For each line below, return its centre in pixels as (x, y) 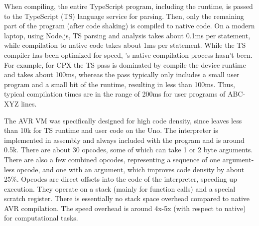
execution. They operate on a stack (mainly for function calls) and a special (120, 188)
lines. (29, 103)
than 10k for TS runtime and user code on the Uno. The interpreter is (111, 130)
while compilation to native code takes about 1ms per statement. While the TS (125, 45)
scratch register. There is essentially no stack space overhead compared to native (127, 198)
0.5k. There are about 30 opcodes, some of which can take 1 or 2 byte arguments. (129, 150)
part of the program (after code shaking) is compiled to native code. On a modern (129, 26)
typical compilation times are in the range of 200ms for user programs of (115, 94)
